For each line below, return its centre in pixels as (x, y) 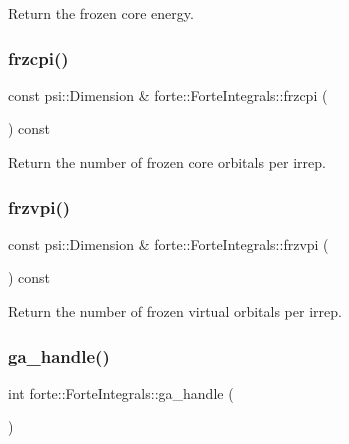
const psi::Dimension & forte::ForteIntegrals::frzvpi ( (168, 243)
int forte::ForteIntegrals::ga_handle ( (121, 392)
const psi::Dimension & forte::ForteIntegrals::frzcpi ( (168, 94)
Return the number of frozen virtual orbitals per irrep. (175, 311)
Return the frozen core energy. (101, 13)
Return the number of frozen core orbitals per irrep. (167, 162)
